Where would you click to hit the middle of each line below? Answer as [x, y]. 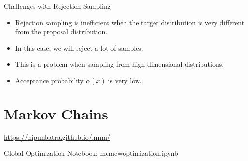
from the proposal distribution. [61, 32]
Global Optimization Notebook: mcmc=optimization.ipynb [91, 153]
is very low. [125, 80]
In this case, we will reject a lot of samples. [79, 48]
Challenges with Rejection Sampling [57, 6]
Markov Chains [56, 113]
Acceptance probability [49, 80]
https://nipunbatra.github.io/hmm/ [57, 137]
